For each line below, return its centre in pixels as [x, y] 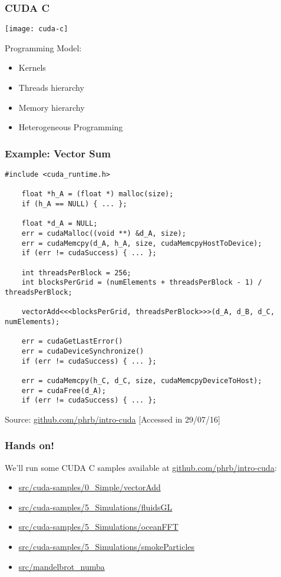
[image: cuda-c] [37, 29]
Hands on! [30, 445]
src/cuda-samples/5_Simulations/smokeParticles [107, 546]
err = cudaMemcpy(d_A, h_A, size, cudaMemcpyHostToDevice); [142, 243]
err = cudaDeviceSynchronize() [83, 351]
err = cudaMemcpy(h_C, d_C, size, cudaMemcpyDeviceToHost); [142, 380]
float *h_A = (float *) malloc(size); [97, 194]
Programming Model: [43, 47]
